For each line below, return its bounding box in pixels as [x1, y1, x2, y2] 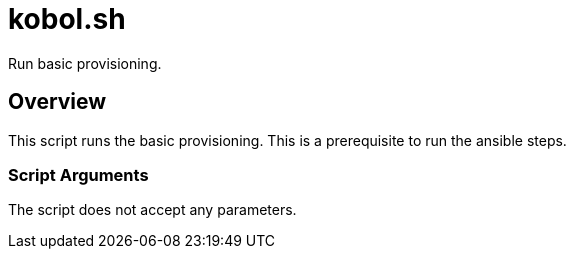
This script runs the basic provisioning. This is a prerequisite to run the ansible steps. [8, 131, 567, 149]
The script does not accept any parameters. [8, 201, 297, 219]
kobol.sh [8, 2, 126, 36]
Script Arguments [8, 164, 149, 185]
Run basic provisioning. [8, 54, 162, 72]
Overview [8, 89, 107, 115]
